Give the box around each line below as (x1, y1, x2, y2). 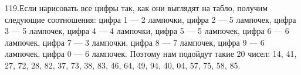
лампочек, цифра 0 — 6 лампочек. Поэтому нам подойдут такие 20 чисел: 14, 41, (5, 47, 297, 60)
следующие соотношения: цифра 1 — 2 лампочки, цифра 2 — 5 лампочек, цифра (5, 13, 296, 25)
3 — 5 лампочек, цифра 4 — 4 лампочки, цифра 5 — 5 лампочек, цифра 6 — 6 (5, 25, 289, 37)
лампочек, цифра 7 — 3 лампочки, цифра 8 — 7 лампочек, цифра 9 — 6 (5, 36, 265, 48)
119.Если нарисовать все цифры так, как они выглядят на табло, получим (5, 2, 268, 13)
